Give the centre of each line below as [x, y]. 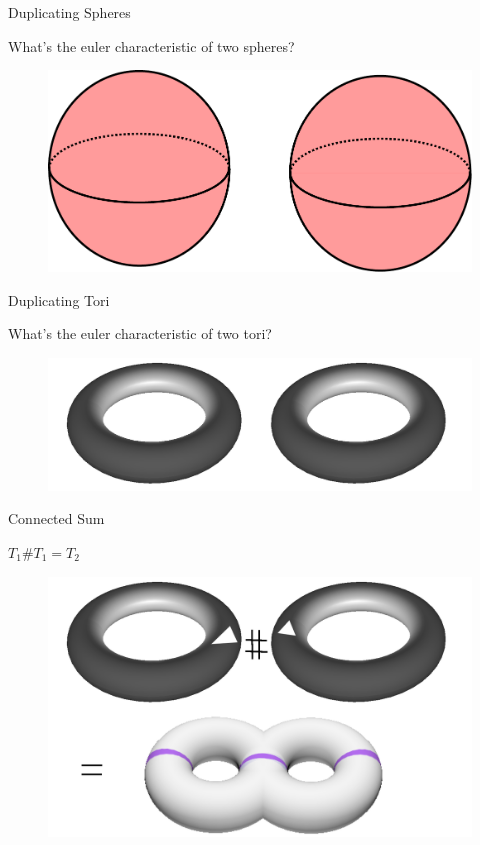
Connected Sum [56, 518]
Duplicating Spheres [69, 12]
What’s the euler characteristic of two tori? [140, 333]
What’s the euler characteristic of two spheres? [151, 45]
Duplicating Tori [59, 299]
